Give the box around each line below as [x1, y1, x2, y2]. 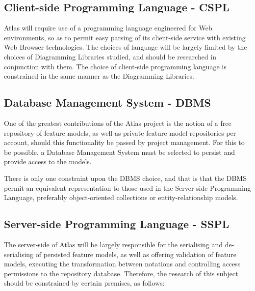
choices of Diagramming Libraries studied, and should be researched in [4, 51, 217, 61]
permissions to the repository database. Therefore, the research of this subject [4, 268, 238, 278]
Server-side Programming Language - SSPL [4, 216, 229, 232]
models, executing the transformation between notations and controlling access [4, 259, 241, 269]
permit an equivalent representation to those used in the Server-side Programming [4, 182, 251, 193]
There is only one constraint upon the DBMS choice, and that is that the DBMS [4, 173, 247, 183]
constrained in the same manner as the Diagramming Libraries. [4, 71, 194, 81]
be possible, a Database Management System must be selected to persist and [4, 146, 235, 157]
